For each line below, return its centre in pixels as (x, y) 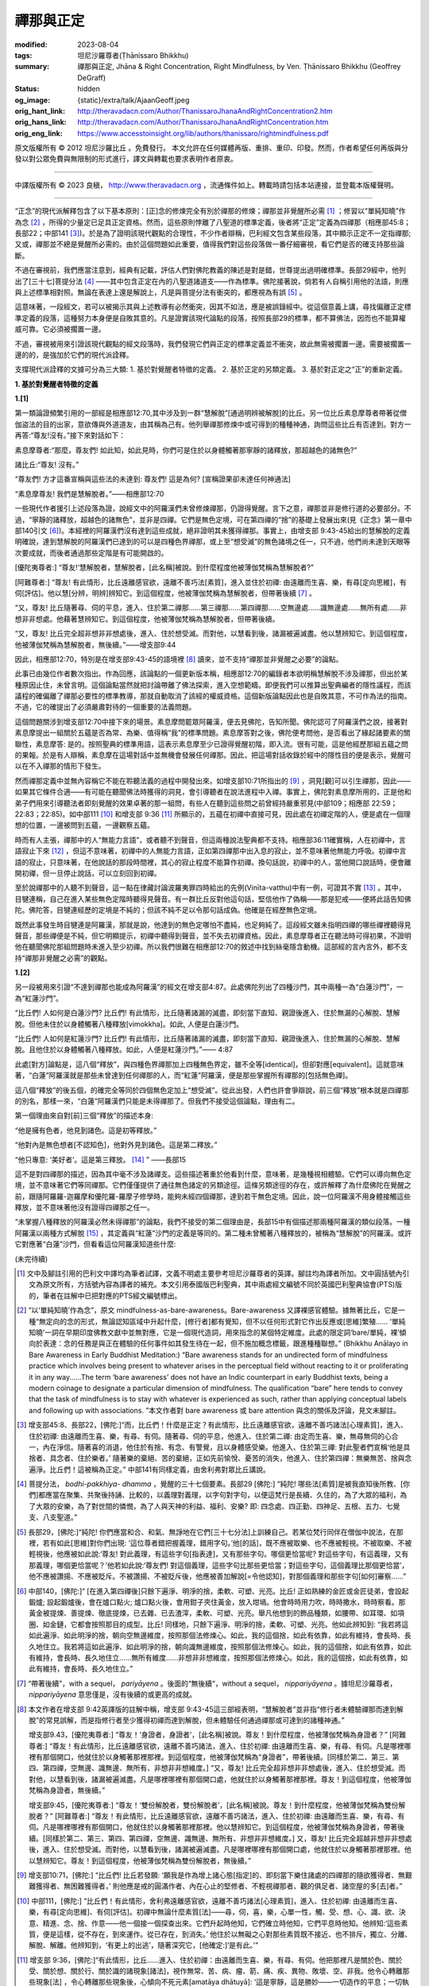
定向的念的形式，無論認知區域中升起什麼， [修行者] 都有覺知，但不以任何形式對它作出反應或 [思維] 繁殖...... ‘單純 (226, 1321)
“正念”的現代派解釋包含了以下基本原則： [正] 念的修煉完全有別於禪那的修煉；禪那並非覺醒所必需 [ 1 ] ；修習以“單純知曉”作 (210, 211)
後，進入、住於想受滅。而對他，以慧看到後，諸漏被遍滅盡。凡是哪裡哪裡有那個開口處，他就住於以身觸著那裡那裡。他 (220, 1849)
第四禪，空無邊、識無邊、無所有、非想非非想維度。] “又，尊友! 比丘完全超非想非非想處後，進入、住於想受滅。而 (224, 1768)
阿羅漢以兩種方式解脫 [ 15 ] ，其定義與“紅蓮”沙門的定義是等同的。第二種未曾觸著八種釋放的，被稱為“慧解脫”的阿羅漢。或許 (213, 1233)
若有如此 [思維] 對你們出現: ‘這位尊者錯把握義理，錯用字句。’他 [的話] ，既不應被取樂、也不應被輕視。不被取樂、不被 (227, 1543)
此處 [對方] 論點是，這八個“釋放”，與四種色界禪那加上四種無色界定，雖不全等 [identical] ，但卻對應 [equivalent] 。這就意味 (209, 1064)
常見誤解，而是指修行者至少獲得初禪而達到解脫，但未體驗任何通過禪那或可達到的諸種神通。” (195, 1720)
